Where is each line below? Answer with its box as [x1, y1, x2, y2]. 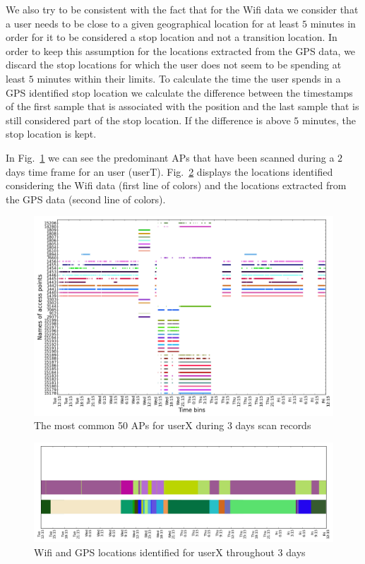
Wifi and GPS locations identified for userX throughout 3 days [34, 544, 306, 559]
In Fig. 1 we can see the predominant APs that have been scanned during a [6, 150, 335, 164]
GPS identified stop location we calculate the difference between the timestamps [6, 85, 353, 100]
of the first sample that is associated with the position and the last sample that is [6, 99, 359, 114]
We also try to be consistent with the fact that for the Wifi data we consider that [6, 2, 359, 16]
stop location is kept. [6, 126, 97, 141]
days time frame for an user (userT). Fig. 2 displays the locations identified [6, 164, 333, 179]
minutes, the [302, 112, 356, 127]
